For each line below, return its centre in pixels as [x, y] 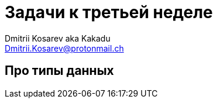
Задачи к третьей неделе [109, 12]
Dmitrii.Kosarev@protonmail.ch [64, 48]
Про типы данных [59, 71]
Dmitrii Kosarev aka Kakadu [58, 38]
